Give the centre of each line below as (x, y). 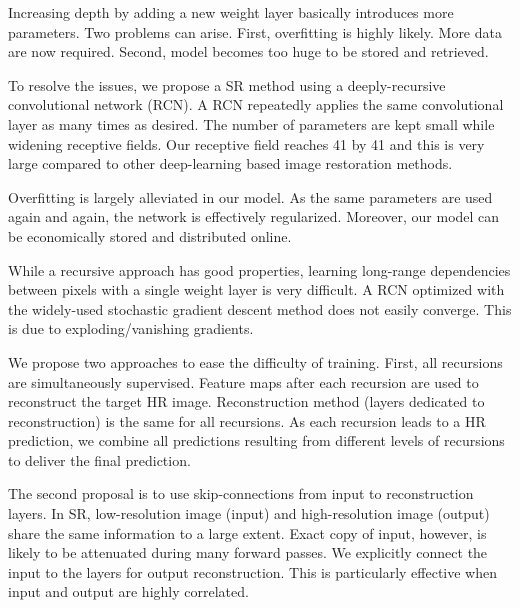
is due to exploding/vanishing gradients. (131, 328)
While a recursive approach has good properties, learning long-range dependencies (259, 269)
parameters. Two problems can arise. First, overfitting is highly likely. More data (255, 31)
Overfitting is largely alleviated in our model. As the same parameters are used (250, 196)
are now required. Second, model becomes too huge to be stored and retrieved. (248, 51)
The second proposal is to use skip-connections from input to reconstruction (241, 493)
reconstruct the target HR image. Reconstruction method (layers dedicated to (246, 401)
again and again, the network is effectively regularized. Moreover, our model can (254, 216)
